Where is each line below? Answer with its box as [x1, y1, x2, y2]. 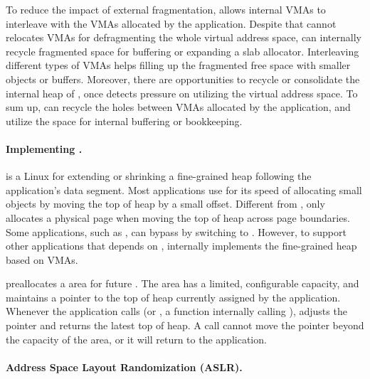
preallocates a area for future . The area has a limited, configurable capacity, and [6, 276, 359, 291]
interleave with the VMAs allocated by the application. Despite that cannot [6, 16, 337, 31]
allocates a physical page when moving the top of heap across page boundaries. [6, 210, 350, 225]
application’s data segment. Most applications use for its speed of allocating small [6, 182, 362, 197]
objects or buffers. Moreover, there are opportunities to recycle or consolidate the [6, 71, 360, 86]
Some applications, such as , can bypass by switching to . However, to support [6, 224, 347, 239]
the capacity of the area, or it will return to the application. [6, 331, 267, 346]
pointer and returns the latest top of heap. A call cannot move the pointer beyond [6, 318, 364, 333]
